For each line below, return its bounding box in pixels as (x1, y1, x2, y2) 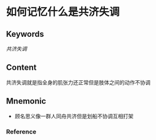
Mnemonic (6, 96, 47, 106)
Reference (6, 127, 36, 135)
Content (6, 63, 37, 73)
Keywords (6, 29, 44, 39)
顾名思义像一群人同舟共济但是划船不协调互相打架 (14, 112, 134, 119)
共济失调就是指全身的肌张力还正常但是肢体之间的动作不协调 (6, 78, 151, 86)
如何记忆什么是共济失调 (6, 5, 120, 19)
